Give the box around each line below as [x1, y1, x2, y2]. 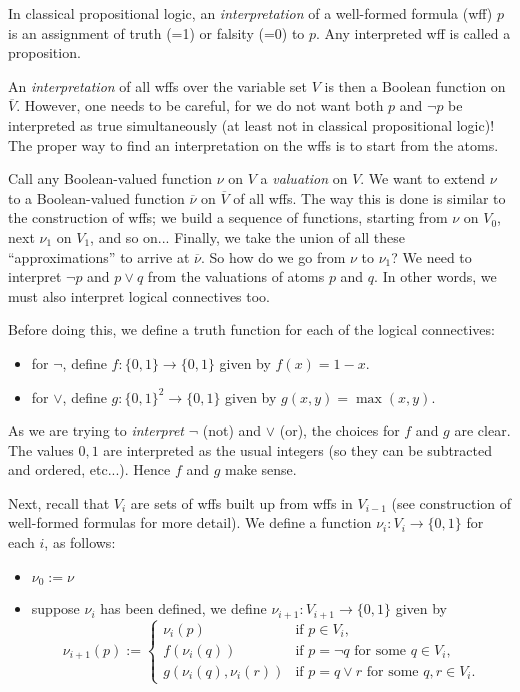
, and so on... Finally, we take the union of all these [90, 226, 406, 247]
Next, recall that [8, 492, 110, 513]
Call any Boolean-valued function [8, 168, 212, 189]
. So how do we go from [201, 246, 346, 267]
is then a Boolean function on [324, 75, 506, 96]
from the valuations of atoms [147, 266, 325, 287]
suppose [31, 598, 80, 619]
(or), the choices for [279, 420, 400, 441]
